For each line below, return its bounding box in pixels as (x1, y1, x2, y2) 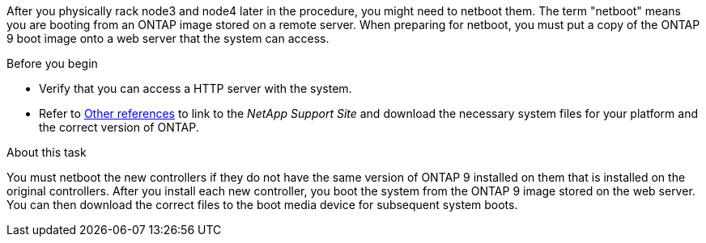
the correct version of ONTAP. (39, 120, 199, 134)
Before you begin (6, 57, 98, 70)
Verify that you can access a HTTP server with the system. (39, 82, 352, 95)
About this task (6, 145, 87, 159)
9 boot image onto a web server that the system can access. (6, 31, 330, 45)
